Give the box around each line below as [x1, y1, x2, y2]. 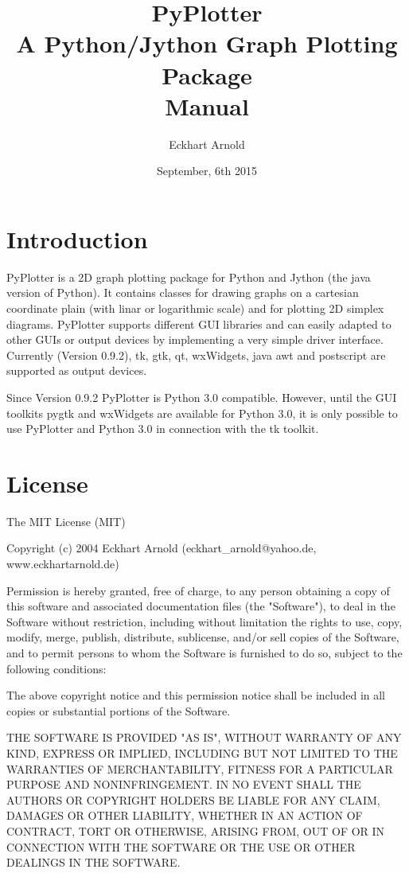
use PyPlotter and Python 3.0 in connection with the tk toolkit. [6, 420, 319, 437]
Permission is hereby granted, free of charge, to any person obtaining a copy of [6, 582, 390, 598]
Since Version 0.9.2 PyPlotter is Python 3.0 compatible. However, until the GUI [6, 388, 397, 405]
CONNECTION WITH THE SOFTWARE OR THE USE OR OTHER [6, 838, 356, 855]
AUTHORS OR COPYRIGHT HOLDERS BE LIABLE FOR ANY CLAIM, [6, 791, 380, 808]
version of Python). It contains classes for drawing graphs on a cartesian [6, 284, 359, 301]
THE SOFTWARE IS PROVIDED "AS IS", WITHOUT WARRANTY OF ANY [6, 729, 402, 746]
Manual [165, 89, 249, 122]
